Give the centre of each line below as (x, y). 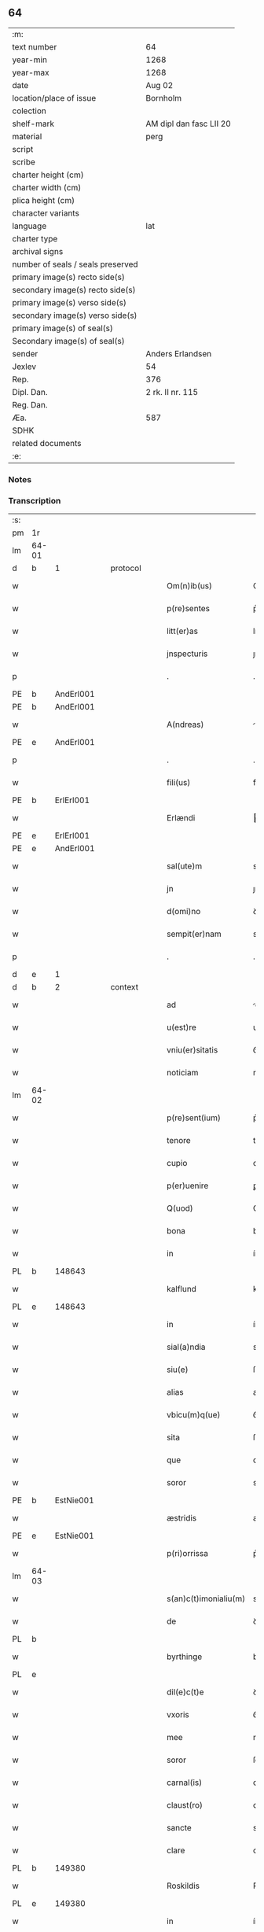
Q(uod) (180, 1208)
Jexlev (24, 367)
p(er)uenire (187, 1185)
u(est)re (181, 1027)
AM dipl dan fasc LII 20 (189, 124)
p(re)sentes (188, 609)
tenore (178, 1141)
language (29, 226)
